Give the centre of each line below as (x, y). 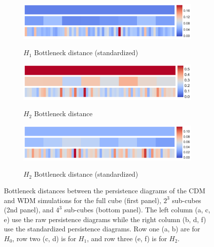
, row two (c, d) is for (44, 238)
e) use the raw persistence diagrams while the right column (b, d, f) (105, 219)
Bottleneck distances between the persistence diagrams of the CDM (105, 190)
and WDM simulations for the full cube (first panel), (83, 200)
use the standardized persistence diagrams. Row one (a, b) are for (102, 229)
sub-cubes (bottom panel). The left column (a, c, (137, 210)
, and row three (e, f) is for (127, 238)
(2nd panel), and (29, 210)
